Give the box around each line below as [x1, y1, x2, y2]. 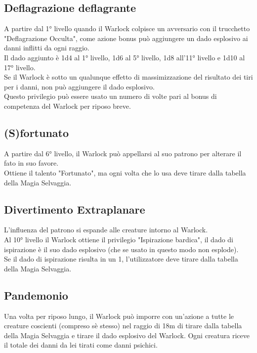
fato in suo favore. [4, 158, 59, 168]
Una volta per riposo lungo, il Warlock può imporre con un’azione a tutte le [4, 310, 234, 321]
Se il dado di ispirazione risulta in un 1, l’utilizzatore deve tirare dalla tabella [4, 254, 238, 264]
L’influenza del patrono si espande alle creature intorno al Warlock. [4, 224, 208, 235]
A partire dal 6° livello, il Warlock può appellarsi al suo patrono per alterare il [4, 148, 242, 158]
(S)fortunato [4, 125, 69, 140]
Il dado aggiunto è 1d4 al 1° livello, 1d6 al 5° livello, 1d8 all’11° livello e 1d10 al [4, 52, 245, 62]
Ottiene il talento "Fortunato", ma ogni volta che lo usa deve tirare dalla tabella [4, 167, 246, 177]
